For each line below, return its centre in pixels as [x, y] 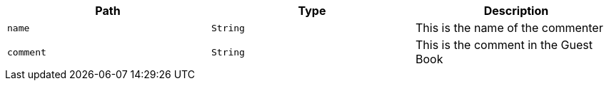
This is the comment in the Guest [504, 45]
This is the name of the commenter [509, 28]
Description [516, 11]
